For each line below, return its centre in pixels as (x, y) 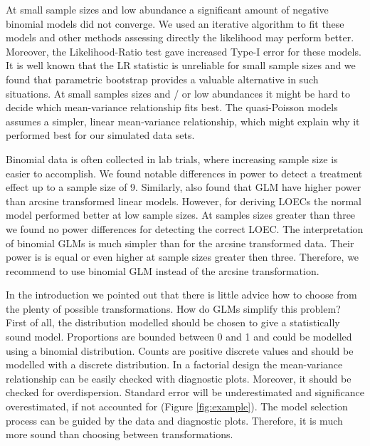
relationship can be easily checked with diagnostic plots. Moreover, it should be (179, 378)
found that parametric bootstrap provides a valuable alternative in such (162, 79)
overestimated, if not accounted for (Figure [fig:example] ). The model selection (177, 406)
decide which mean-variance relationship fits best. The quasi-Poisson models (172, 107)
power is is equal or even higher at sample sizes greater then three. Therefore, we (183, 257)
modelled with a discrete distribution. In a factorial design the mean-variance (174, 364)
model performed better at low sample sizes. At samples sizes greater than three (181, 215)
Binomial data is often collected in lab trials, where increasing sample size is (172, 159)
